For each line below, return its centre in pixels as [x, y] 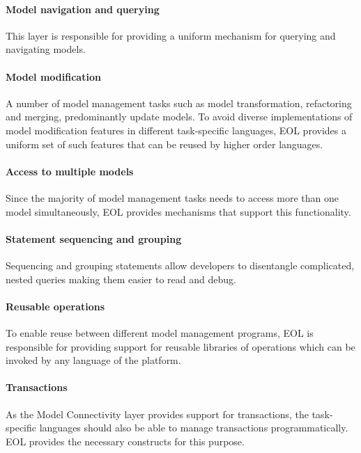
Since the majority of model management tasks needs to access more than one [172, 197]
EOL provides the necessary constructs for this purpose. [125, 441]
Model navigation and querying [83, 9]
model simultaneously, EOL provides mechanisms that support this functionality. [178, 211]
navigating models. [46, 49]
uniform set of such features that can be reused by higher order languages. [164, 144]
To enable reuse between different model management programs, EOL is [160, 332]
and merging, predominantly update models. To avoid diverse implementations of [179, 117]
